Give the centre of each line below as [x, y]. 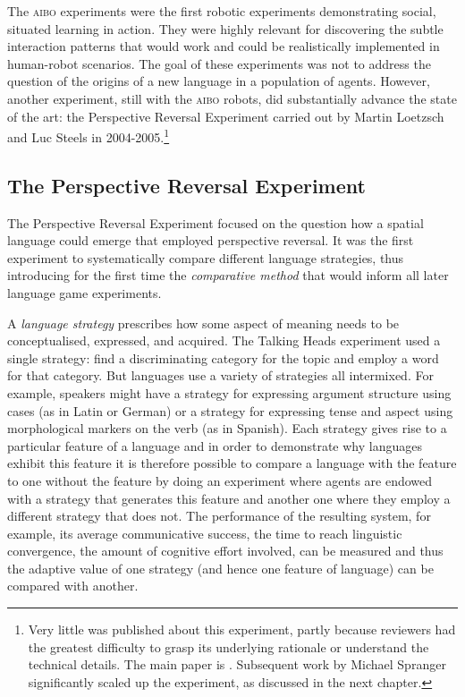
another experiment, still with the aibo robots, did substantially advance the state [232, 98]
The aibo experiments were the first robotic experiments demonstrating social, [222, 11]
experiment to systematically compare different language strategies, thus [206, 257]
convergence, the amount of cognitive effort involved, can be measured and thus [225, 551]
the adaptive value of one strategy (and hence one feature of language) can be [220, 568]
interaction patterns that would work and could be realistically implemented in [224, 46]
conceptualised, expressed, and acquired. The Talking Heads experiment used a [224, 340]
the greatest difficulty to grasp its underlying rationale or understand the [228, 646]
